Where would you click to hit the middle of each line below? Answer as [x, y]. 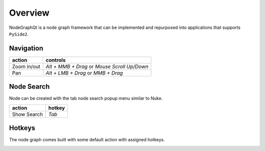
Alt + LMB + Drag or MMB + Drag [84, 73]
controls [56, 60]
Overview [29, 13]
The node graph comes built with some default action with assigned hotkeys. [87, 140]
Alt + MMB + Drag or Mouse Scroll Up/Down [97, 66]
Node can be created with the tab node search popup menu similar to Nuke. [86, 99]
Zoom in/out [26, 66]
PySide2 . [19, 34]
